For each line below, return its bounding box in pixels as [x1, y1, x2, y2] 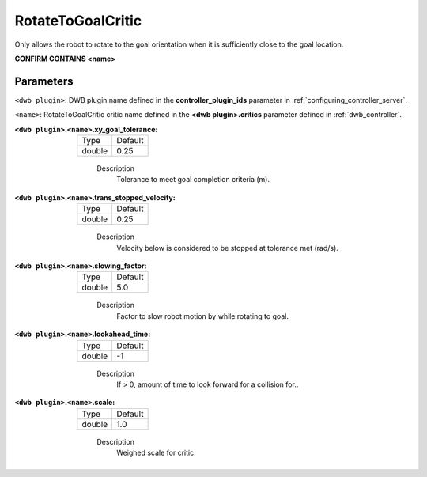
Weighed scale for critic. [116, 448, 197, 458]
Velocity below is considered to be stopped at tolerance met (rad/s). [116, 243, 339, 252]
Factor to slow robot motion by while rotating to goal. [116, 311, 289, 320]
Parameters [14, 74, 74, 88]
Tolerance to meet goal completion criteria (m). [116, 175, 270, 184]
